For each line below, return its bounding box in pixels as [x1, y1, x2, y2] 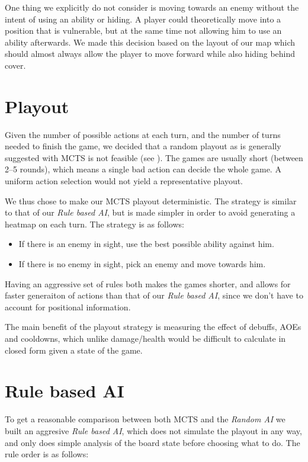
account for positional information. [5, 300, 131, 313]
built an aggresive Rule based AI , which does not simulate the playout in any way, [5, 424, 302, 437]
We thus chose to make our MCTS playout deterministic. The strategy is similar [5, 194, 297, 207]
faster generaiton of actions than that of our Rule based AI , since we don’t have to [5, 289, 303, 301]
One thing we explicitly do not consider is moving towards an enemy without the [5, 1, 299, 13]
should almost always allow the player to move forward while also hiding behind [5, 47, 296, 60]
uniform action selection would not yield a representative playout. [5, 175, 243, 187]
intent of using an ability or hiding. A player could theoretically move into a [5, 12, 281, 25]
